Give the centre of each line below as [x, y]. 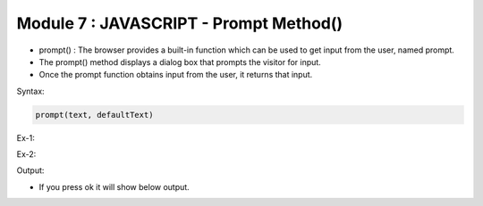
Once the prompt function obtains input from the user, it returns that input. [176, 75]
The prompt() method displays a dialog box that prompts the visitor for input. [180, 62]
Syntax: [30, 91]
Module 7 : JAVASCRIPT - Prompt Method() [180, 23]
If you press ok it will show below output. [114, 186]
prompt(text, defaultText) [94, 115]
